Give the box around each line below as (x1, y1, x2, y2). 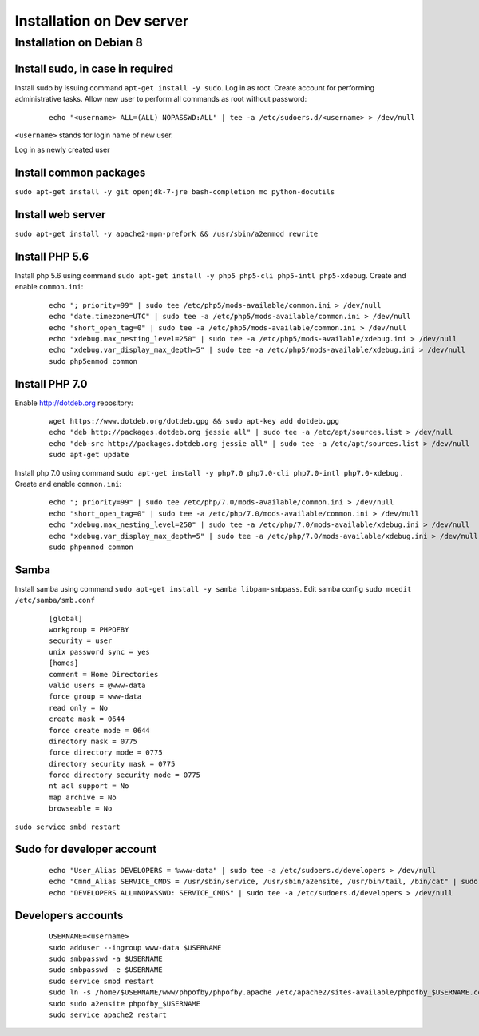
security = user (49, 636, 113, 645)
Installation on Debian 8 (14, 35, 143, 50)
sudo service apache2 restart (49, 1010, 168, 1019)
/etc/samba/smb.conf (14, 596, 96, 605)
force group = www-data (49, 692, 142, 701)
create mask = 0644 (49, 715, 125, 723)
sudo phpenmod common (49, 542, 133, 552)
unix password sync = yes (49, 647, 151, 656)
